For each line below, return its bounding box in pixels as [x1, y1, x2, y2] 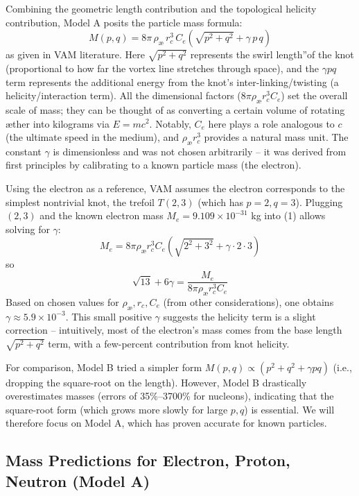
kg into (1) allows [251, 208, 326, 223]
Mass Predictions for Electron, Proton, [6, 450, 290, 471]
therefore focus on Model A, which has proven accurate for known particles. [6, 416, 327, 430]
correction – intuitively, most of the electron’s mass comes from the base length [6, 323, 342, 337]
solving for [6, 221, 50, 236]
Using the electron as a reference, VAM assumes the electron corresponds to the [6, 181, 345, 196]
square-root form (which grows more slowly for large [6, 402, 228, 416]
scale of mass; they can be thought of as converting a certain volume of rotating [6, 102, 345, 117]
